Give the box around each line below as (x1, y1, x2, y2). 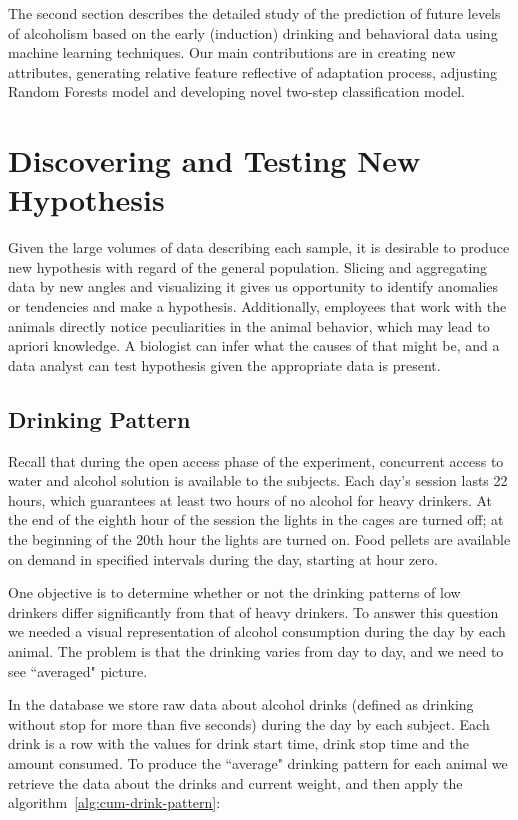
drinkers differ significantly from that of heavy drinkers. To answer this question (8, 601, 499, 622)
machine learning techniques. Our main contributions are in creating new (8, 42, 456, 63)
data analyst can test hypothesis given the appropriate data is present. (8, 354, 441, 375)
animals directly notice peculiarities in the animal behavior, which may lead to (8, 315, 490, 336)
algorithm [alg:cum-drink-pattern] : (8, 792, 221, 813)
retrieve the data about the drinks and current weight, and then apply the (8, 772, 463, 793)
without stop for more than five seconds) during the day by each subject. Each (8, 713, 490, 734)
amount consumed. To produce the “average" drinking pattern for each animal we (8, 752, 508, 773)
